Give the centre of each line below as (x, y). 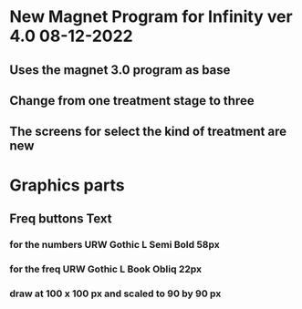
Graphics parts (67, 185)
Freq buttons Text (61, 218)
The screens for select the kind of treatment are (148, 132)
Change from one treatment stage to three (132, 101)
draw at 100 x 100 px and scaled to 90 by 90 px (115, 294)
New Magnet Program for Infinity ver (151, 17)
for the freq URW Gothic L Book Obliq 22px (106, 269)
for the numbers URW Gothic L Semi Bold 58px (115, 244)
